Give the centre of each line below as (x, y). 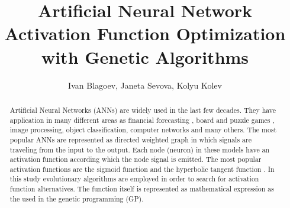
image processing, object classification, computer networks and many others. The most (143, 130)
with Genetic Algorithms (145, 56)
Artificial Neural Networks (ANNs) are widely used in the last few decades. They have (143, 110)
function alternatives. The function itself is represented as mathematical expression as (142, 189)
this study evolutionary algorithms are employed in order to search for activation (134, 179)
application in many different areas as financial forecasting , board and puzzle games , (142, 120)
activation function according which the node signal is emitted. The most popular (136, 159)
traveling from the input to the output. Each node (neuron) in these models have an (140, 149)
